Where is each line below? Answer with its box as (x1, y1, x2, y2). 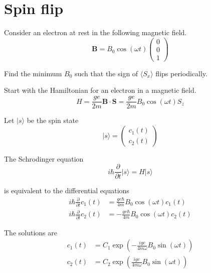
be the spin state (27, 115, 79, 125)
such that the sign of (74, 68, 138, 78)
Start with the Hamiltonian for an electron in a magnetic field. (4, 85, 196, 95)
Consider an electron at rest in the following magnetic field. (4, 27, 187, 38)
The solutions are (4, 227, 57, 237)
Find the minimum (4, 68, 62, 78)
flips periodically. (155, 68, 207, 78)
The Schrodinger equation (4, 153, 84, 164)
